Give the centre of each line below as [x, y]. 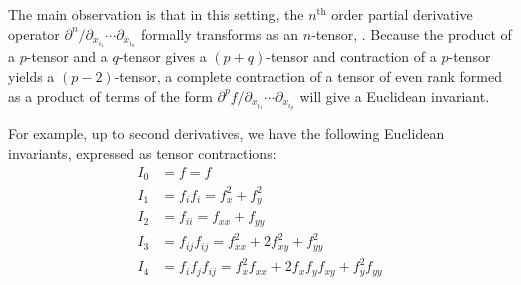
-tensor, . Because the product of [411, 33]
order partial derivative [402, 14]
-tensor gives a [162, 56]
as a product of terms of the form [110, 95]
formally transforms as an [219, 33]
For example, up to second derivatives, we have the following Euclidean [226, 133]
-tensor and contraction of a [351, 56]
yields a [31, 76]
